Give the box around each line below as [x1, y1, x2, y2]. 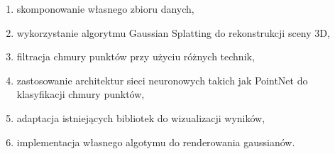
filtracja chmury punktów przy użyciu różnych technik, [16, 49, 255, 64]
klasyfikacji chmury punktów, [16, 87, 145, 101]
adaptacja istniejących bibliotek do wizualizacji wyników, [16, 110, 265, 125]
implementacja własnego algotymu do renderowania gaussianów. [16, 134, 295, 149]
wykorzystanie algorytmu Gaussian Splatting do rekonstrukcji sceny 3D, [16, 25, 330, 40]
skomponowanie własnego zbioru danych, [16, 1, 194, 16]
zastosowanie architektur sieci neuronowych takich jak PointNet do [16, 72, 308, 87]
